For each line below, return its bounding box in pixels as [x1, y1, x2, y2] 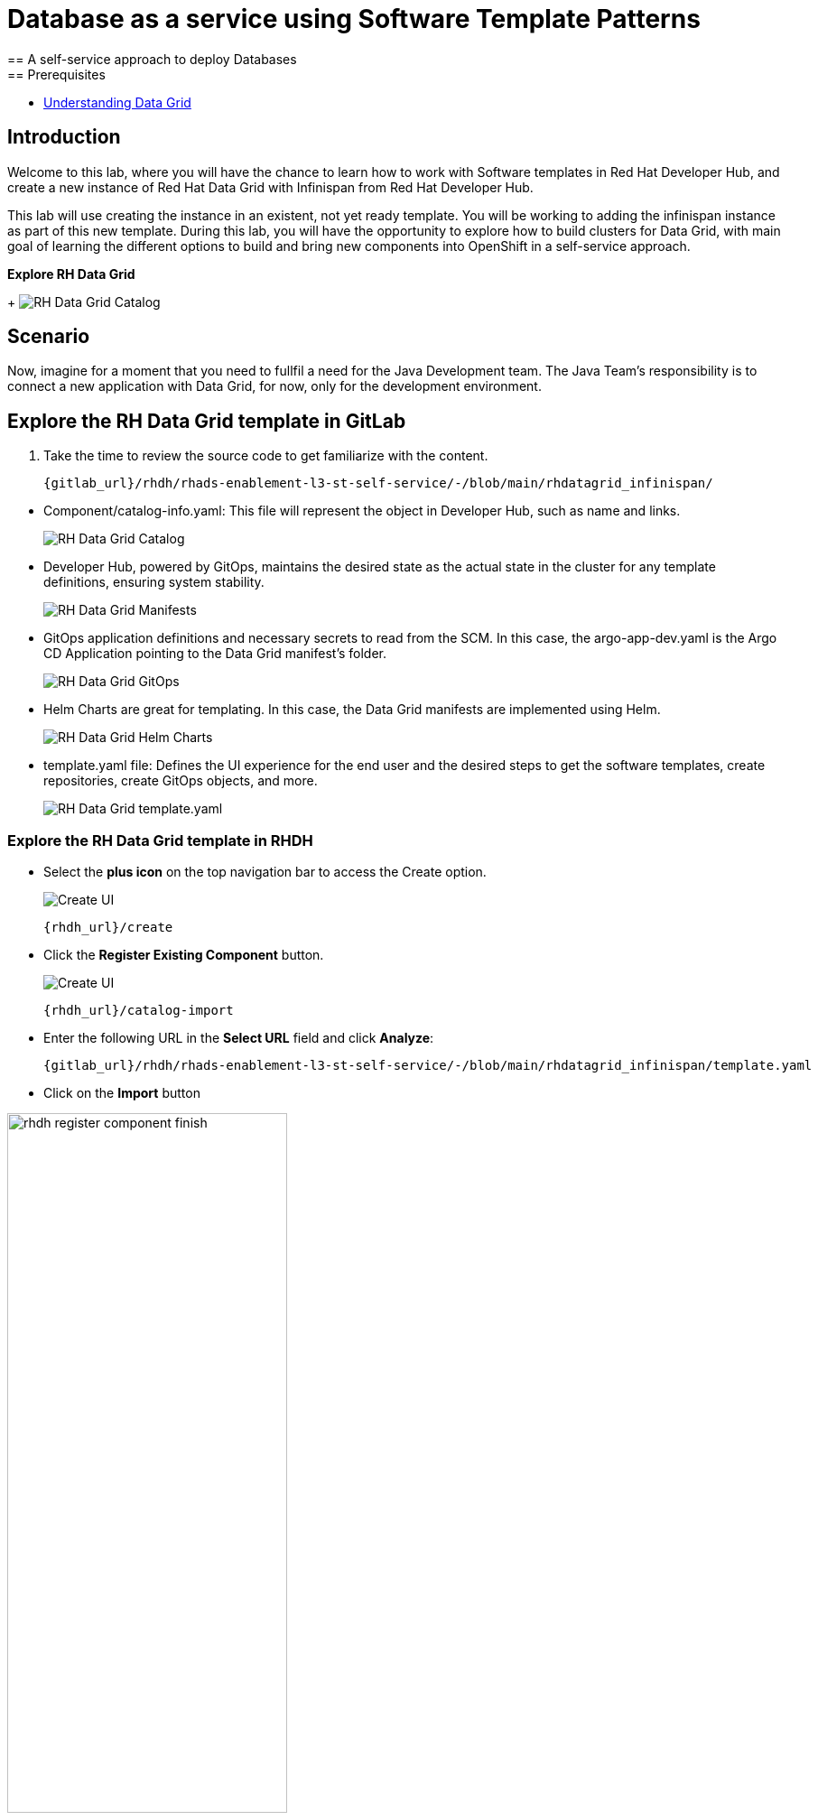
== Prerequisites [7, 66, 106, 82]
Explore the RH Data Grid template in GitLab [7, 409, 406, 432]
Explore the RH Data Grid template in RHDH [7, 831, 313, 850]
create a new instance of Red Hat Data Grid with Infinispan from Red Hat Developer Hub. [7, 179, 534, 195]
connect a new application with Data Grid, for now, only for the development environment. [7, 378, 542, 395]
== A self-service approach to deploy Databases [7, 51, 297, 67]
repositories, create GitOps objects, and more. [43, 773, 318, 789]
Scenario [7, 325, 90, 348]
